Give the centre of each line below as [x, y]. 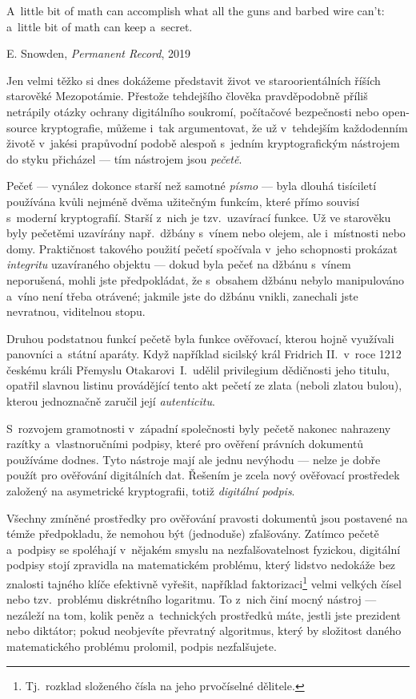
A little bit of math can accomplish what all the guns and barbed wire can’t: [196, 10]
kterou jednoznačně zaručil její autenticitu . [111, 401]
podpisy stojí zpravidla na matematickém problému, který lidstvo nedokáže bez [201, 565]
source [22, 127]
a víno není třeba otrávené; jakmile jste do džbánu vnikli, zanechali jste [182, 295]
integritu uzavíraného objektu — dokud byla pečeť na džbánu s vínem [179, 264]
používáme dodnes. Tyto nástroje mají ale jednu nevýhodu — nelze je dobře [194, 459]
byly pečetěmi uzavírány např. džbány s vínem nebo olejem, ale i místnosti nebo [206, 233]
